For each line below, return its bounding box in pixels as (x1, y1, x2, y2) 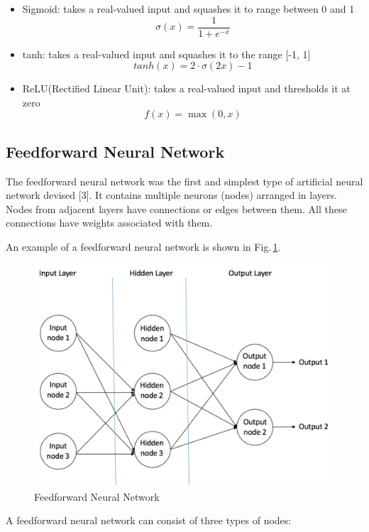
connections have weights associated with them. (6, 215, 213, 230)
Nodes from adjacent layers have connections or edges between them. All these (6, 201, 347, 216)
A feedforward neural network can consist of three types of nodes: (6, 513, 292, 528)
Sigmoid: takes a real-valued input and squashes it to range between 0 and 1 (22, 1, 355, 16)
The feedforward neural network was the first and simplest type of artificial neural (6, 173, 363, 188)
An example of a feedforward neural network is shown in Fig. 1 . (6, 239, 281, 254)
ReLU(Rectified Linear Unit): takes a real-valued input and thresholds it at (22, 81, 351, 96)
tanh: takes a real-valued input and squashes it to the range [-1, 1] (22, 46, 311, 61)
